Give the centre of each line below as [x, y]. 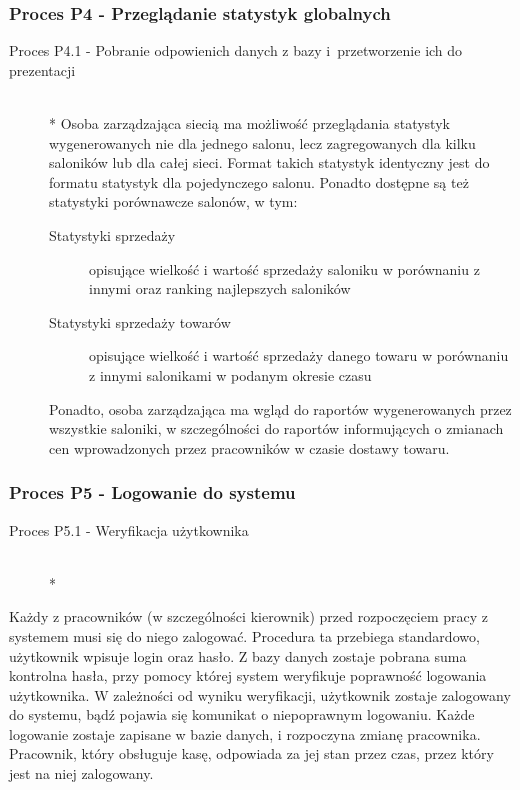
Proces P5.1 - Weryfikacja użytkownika [129, 529]
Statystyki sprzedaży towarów [140, 321]
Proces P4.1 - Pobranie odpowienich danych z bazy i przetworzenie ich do [236, 50]
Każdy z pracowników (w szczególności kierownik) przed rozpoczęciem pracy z [248, 616]
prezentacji [42, 69]
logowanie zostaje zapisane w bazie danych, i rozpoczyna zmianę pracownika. [245, 733]
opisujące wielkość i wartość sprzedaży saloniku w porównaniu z [284, 268]
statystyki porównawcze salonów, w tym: [173, 201]
